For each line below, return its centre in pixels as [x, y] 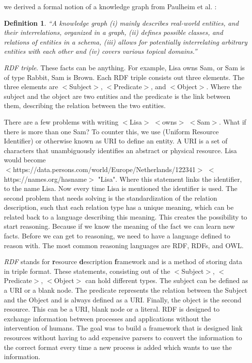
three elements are [31, 87]
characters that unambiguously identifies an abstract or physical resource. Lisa [120, 150]
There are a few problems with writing [61, 121]
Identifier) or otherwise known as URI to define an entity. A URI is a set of [116, 141]
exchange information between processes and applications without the [107, 318]
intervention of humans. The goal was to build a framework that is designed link [123, 328]
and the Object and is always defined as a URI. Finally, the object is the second [123, 299]
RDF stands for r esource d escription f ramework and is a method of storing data [123, 261]
